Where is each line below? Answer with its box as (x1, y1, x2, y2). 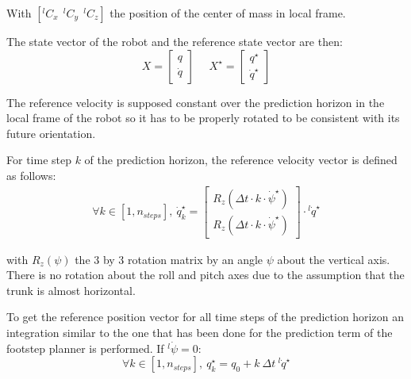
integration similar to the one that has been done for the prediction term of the (6, 324, 393, 341)
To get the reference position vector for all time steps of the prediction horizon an (6, 308, 404, 325)
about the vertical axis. (277, 251, 390, 267)
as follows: (6, 167, 56, 183)
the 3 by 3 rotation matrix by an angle (75, 251, 263, 267)
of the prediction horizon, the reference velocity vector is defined (84, 151, 398, 168)
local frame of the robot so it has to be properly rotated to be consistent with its (6, 109, 400, 126)
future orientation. (6, 124, 96, 141)
